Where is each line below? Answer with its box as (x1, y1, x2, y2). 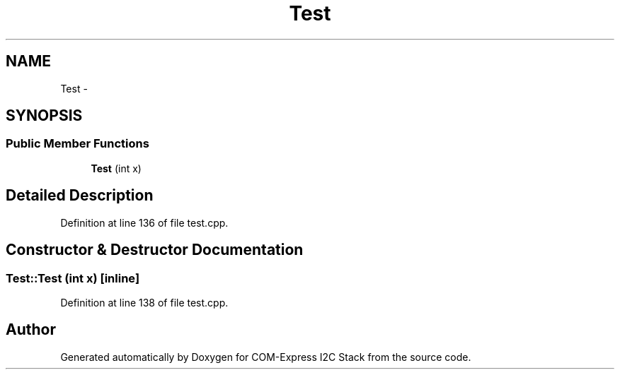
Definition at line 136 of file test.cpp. (60, 216, 229, 229)
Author (6, 321, 56, 339)
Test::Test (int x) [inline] (6, 270, 140, 285)
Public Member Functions (6, 136, 149, 151)
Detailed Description (6, 186, 154, 205)
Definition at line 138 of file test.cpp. (60, 296, 229, 309)
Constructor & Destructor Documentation (6, 241, 304, 259)
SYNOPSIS (6, 107, 83, 125)
